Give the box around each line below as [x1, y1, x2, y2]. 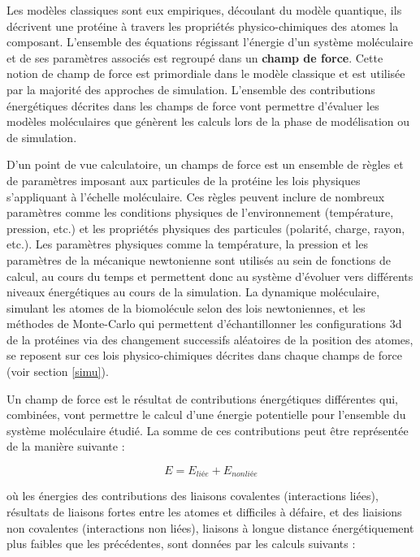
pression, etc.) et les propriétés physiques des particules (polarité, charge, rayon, [6, 219, 405, 236]
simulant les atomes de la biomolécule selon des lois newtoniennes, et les [6, 299, 366, 316]
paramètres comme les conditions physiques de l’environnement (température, [6, 204, 394, 221]
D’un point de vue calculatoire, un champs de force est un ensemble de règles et [6, 156, 404, 173]
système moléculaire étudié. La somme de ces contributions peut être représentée [6, 421, 409, 438]
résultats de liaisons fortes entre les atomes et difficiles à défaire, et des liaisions [6, 503, 402, 520]
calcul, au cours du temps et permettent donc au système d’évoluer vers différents [6, 267, 414, 284]
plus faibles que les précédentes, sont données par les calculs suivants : [6, 535, 356, 552]
